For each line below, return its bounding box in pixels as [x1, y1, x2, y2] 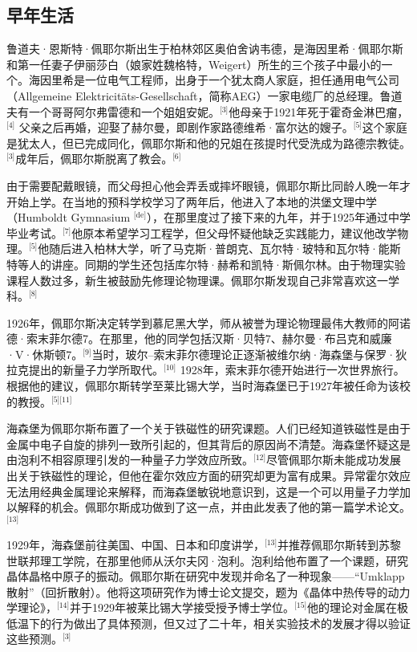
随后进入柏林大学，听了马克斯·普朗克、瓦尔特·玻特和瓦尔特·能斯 [49, 240, 401, 257]
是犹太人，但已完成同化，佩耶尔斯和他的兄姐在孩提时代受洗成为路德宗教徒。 [6, 134, 411, 151]
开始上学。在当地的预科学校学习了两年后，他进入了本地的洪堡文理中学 [6, 193, 377, 210]
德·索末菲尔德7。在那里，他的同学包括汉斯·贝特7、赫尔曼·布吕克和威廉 [6, 330, 392, 347]
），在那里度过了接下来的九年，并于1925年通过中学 [146, 209, 411, 226]
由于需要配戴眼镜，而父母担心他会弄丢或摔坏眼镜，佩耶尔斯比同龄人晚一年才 [6, 177, 411, 194]
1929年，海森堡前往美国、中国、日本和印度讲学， [6, 536, 265, 552]
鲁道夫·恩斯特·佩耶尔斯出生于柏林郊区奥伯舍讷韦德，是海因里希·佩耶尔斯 [6, 40, 403, 57]
